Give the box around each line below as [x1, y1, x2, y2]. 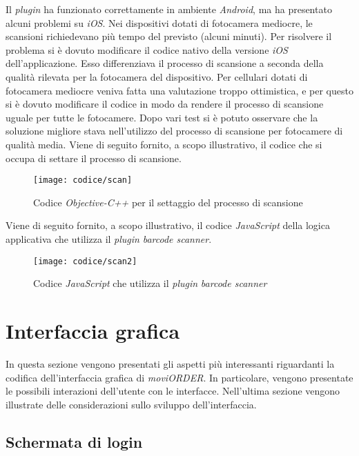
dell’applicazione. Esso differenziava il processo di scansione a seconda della [6, 56, 324, 70]
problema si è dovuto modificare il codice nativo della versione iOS [6, 42, 288, 57]
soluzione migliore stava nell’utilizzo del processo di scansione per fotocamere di [6, 123, 343, 138]
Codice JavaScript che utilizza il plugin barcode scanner [33, 276, 267, 290]
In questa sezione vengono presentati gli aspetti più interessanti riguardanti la [6, 356, 335, 370]
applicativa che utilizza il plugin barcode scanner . [6, 231, 212, 246]
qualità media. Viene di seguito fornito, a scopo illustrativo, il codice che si [6, 137, 322, 151]
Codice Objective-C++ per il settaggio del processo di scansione [33, 195, 303, 209]
